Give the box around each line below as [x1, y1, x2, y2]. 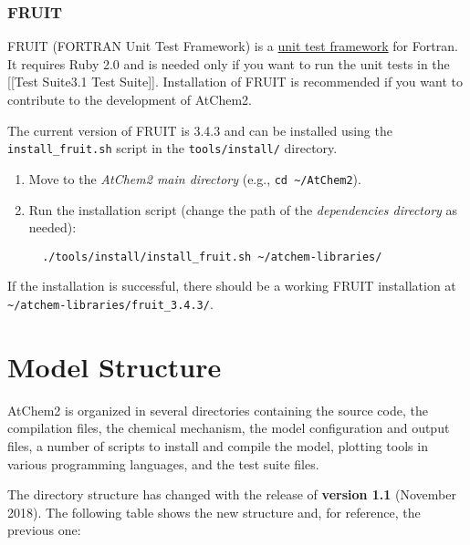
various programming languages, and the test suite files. [7, 454, 319, 473]
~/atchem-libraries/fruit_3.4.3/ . [7, 293, 214, 313]
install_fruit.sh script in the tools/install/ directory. [7, 139, 338, 158]
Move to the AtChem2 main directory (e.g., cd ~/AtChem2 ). [28, 169, 361, 188]
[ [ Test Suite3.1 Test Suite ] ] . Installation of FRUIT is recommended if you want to [7, 72, 463, 91]
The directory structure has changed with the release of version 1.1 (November [7, 485, 456, 504]
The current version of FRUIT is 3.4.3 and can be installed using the [7, 120, 392, 139]
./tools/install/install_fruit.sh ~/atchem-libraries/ [42, 250, 382, 263]
